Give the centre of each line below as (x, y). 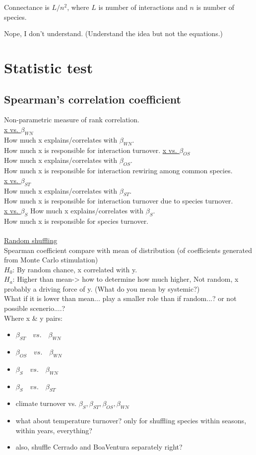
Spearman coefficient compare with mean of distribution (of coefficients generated (128, 250)
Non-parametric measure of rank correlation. (72, 120)
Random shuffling (31, 240)
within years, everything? (54, 430)
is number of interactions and (143, 7)
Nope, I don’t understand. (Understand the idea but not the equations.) (113, 33)
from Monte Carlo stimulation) (51, 260)
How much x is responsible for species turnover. (76, 221)
